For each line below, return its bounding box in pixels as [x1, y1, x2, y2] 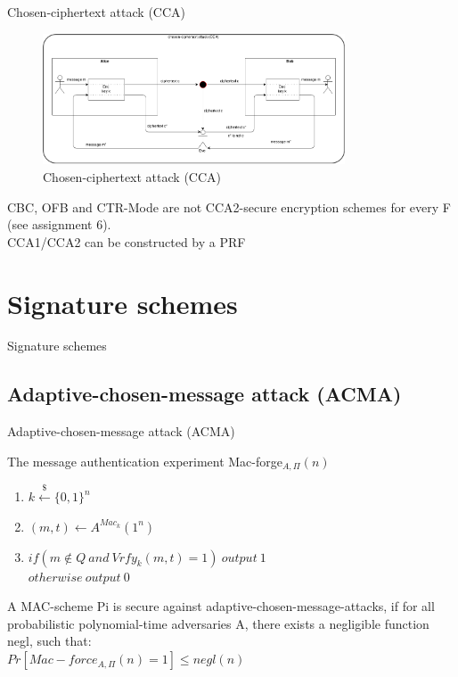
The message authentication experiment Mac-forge [7, 451, 282, 470]
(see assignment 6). [7, 215, 111, 234]
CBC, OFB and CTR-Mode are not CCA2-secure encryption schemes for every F [7, 197, 451, 216]
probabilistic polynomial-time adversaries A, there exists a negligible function [7, 614, 429, 632]
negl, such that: [7, 632, 92, 650]
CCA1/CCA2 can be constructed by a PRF [7, 232, 246, 251]
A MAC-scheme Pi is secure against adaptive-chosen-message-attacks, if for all [7, 597, 435, 615]
